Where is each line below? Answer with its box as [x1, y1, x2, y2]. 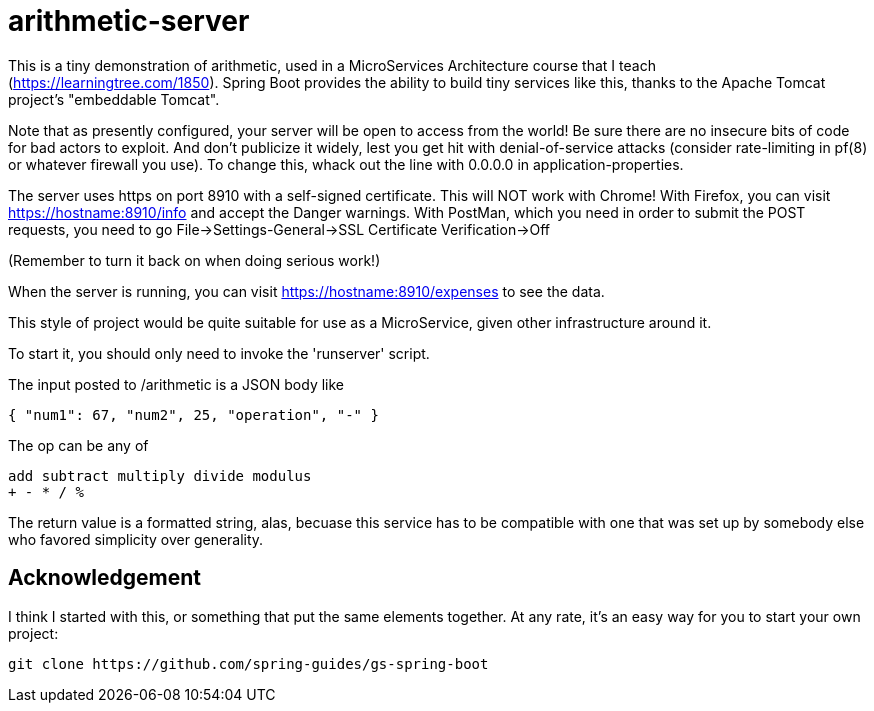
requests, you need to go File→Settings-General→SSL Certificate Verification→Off [8, 220, 551, 238]
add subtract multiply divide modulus [8, 467, 312, 484]
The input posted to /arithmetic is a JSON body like [8, 375, 344, 393]
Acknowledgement [8, 565, 201, 591]
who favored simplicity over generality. [8, 530, 264, 548]
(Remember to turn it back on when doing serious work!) [8, 251, 381, 269]
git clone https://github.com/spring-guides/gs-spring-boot [8, 655, 489, 672]
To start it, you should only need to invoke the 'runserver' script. [8, 344, 430, 362]
